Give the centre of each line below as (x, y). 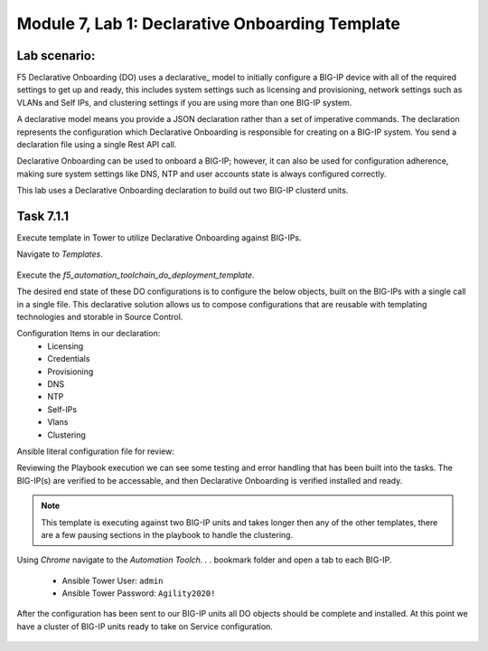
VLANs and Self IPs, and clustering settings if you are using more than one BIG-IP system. (184, 102)
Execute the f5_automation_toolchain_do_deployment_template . (136, 275)
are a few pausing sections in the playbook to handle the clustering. (167, 534)
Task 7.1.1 (43, 216)
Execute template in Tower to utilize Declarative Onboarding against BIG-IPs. (159, 238)
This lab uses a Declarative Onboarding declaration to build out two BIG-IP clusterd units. (183, 191)
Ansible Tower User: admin (113, 580)
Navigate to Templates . (60, 254)
